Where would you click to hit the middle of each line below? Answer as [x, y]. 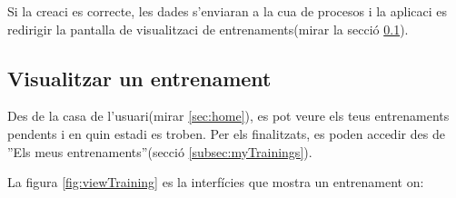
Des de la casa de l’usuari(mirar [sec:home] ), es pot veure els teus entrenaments [228, 116]
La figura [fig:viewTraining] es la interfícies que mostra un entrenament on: [216, 182]
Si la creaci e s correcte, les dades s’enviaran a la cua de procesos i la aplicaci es [228, 11]
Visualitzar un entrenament [139, 78]
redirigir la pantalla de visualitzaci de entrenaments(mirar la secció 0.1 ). [208, 29]
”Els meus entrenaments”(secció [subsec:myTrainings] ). [160, 151]
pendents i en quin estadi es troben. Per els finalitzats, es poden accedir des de [226, 133]
